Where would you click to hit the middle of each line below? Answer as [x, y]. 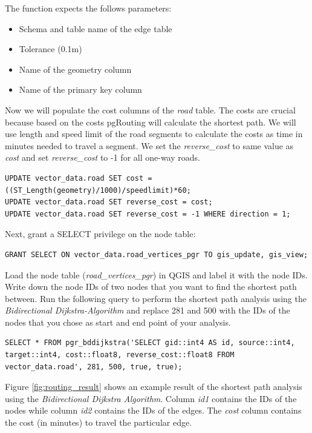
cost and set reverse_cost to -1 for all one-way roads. [102, 157]
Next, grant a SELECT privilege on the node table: [100, 234]
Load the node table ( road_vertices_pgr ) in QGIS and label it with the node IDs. [156, 274]
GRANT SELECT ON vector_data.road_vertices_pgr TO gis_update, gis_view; [157, 254]
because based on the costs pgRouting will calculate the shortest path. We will [151, 122]
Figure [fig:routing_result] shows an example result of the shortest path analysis [154, 387]
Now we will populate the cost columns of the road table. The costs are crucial [150, 109]
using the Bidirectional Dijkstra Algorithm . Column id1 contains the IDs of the [151, 398]
